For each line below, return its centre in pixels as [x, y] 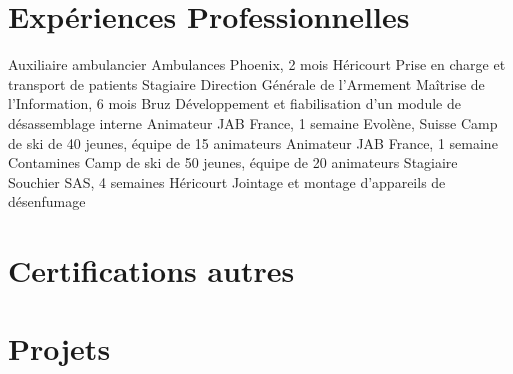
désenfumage [47, 201]
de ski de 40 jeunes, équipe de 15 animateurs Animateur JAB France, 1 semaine [253, 142]
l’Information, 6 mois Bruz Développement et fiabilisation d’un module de [234, 103]
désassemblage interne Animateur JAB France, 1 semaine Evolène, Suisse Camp [253, 122]
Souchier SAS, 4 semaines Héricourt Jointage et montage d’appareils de [227, 181]
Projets [59, 348]
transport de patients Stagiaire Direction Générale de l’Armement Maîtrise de [246, 83]
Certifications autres [151, 270]
